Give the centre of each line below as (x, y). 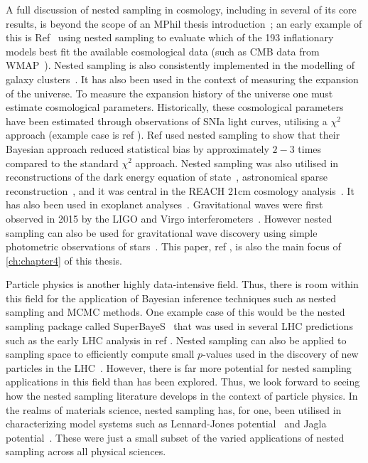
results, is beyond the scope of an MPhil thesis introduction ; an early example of (184, 23)
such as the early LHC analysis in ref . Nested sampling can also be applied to (176, 340)
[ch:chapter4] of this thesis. (64, 260)
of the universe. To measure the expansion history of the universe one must (169, 93)
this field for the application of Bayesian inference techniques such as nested (171, 298)
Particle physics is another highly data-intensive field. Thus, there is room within (182, 284)
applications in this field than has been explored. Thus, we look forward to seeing (183, 382)
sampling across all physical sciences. (86, 451)
